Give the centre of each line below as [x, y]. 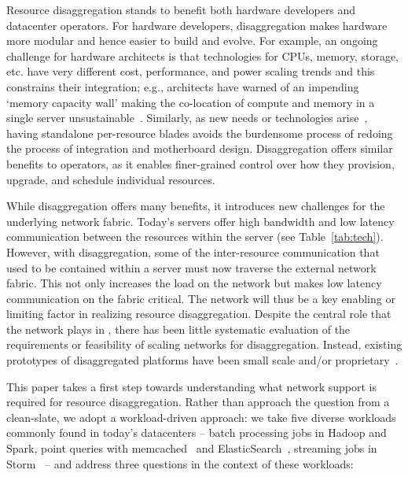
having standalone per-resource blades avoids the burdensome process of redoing [200, 133]
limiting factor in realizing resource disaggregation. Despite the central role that [199, 314]
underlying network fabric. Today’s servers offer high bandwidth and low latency [200, 221]
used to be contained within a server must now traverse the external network [191, 267]
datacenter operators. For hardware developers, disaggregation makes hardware [197, 25]
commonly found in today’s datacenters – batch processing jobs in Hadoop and [197, 433]
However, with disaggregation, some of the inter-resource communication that [193, 251]
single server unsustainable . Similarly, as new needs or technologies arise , [187, 118]
